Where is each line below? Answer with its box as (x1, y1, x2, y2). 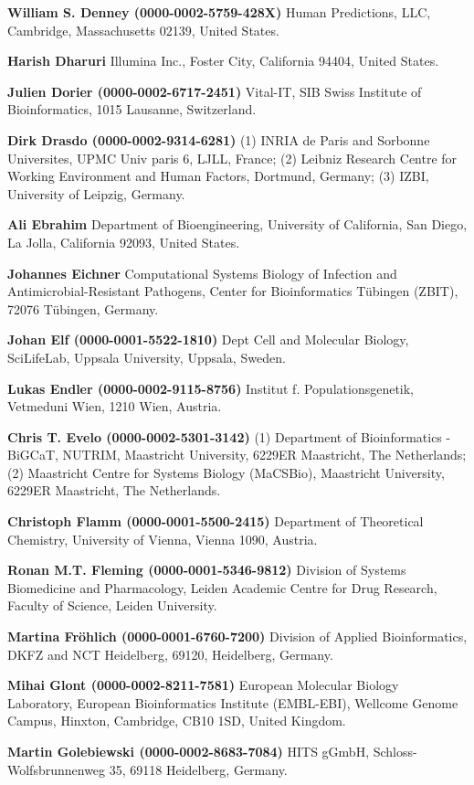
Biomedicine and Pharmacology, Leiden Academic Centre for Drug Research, (7, 578, 437, 597)
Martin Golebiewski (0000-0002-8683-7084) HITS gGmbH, (7, 742, 370, 760)
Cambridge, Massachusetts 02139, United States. (7, 20, 279, 39)
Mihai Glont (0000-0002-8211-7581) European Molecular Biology (7, 675, 399, 695)
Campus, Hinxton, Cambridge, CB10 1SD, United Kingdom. (7, 711, 346, 730)
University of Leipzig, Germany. (7, 184, 185, 203)
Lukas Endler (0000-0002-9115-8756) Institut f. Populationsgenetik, (7, 378, 415, 398)
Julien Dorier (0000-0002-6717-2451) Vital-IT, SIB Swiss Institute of (7, 81, 422, 101)
